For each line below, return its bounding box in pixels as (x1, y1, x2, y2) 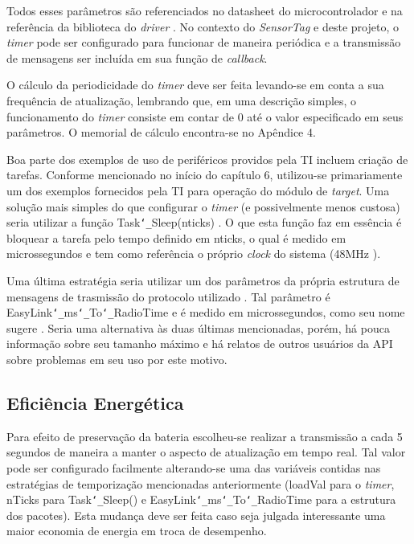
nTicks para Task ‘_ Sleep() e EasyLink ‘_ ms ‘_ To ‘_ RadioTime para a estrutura (6, 491, 396, 508)
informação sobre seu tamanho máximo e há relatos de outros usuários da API (6, 335, 393, 352)
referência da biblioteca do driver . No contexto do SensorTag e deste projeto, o (6, 18, 399, 35)
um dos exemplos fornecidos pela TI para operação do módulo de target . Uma (6, 182, 390, 198)
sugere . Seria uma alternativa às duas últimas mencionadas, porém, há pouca (6, 319, 390, 336)
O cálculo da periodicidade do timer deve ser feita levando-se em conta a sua (6, 76, 384, 93)
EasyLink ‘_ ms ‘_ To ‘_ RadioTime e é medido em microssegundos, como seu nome (6, 304, 405, 321)
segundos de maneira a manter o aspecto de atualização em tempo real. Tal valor (6, 444, 406, 460)
